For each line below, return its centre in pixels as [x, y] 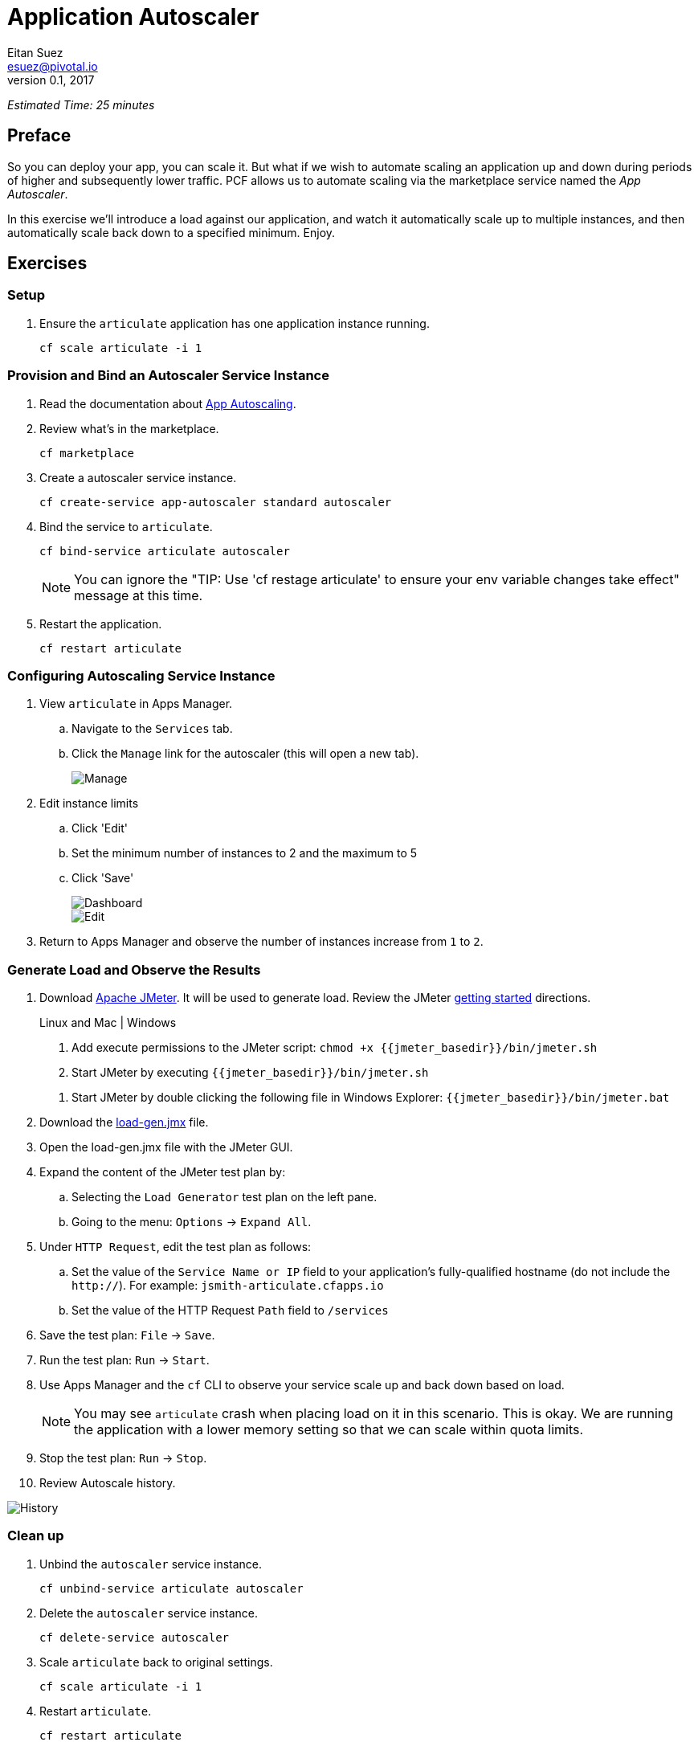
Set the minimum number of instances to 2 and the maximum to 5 [245, 853]
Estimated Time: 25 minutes [81, 104]
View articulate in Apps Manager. [136, 704]
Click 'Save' [103, 878]
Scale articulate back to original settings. [156, 1662]
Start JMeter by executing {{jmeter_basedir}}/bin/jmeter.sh [250, 1073]
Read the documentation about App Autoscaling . [168, 403]
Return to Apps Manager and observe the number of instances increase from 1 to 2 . [261, 942]
